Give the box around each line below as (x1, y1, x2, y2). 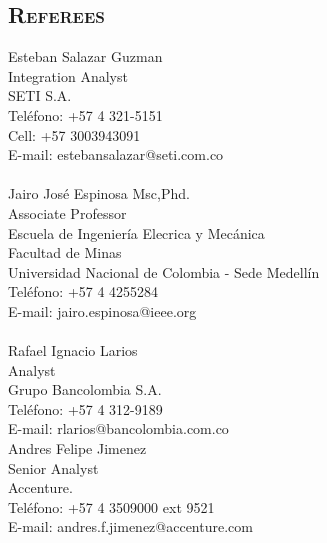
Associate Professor (8, 202, 127, 223)
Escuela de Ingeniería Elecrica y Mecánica (8, 222, 265, 243)
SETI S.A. (8, 85, 72, 106)
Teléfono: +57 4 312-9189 (8, 398, 163, 419)
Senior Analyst (8, 457, 99, 478)
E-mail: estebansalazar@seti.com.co (8, 144, 224, 165)
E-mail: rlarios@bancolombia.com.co (8, 418, 229, 439)
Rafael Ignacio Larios (8, 340, 138, 361)
